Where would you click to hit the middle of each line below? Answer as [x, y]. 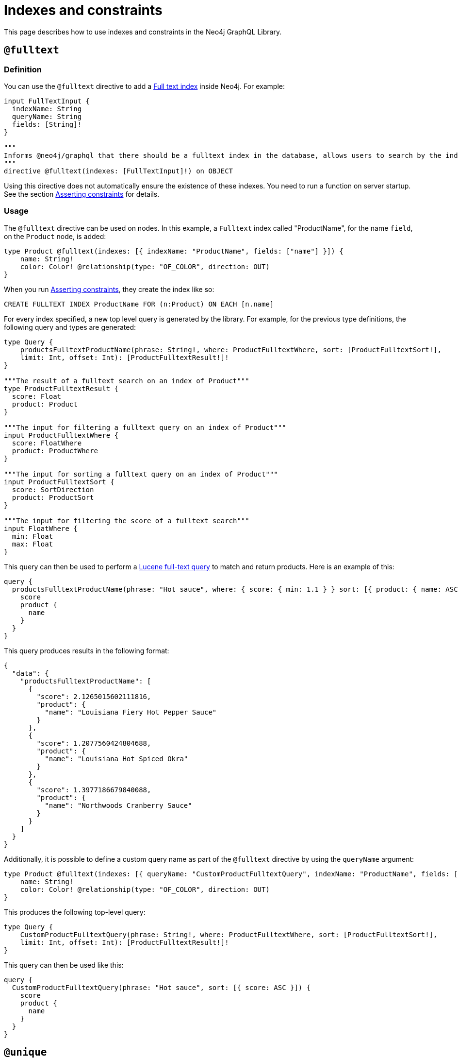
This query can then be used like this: [64, 965]
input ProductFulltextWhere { [61, 435]
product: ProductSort [53, 497]
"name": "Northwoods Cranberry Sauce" [118, 805]
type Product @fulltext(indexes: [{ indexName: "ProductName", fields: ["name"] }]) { [174, 251]
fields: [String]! [47, 124]
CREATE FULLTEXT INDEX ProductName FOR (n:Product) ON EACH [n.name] [139, 304]
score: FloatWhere [47, 443]
